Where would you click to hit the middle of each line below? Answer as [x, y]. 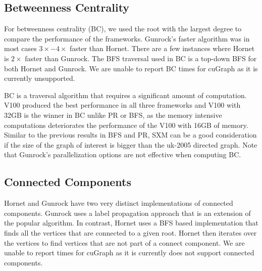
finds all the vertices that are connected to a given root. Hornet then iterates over [130, 232]
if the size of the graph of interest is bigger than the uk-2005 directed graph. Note [131, 144]
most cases [20, 48]
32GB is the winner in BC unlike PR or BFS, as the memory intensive [113, 115]
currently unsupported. [40, 78]
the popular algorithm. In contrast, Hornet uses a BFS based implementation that [131, 223]
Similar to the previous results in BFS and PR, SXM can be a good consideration [130, 135]
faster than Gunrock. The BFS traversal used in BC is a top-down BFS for [141, 58]
